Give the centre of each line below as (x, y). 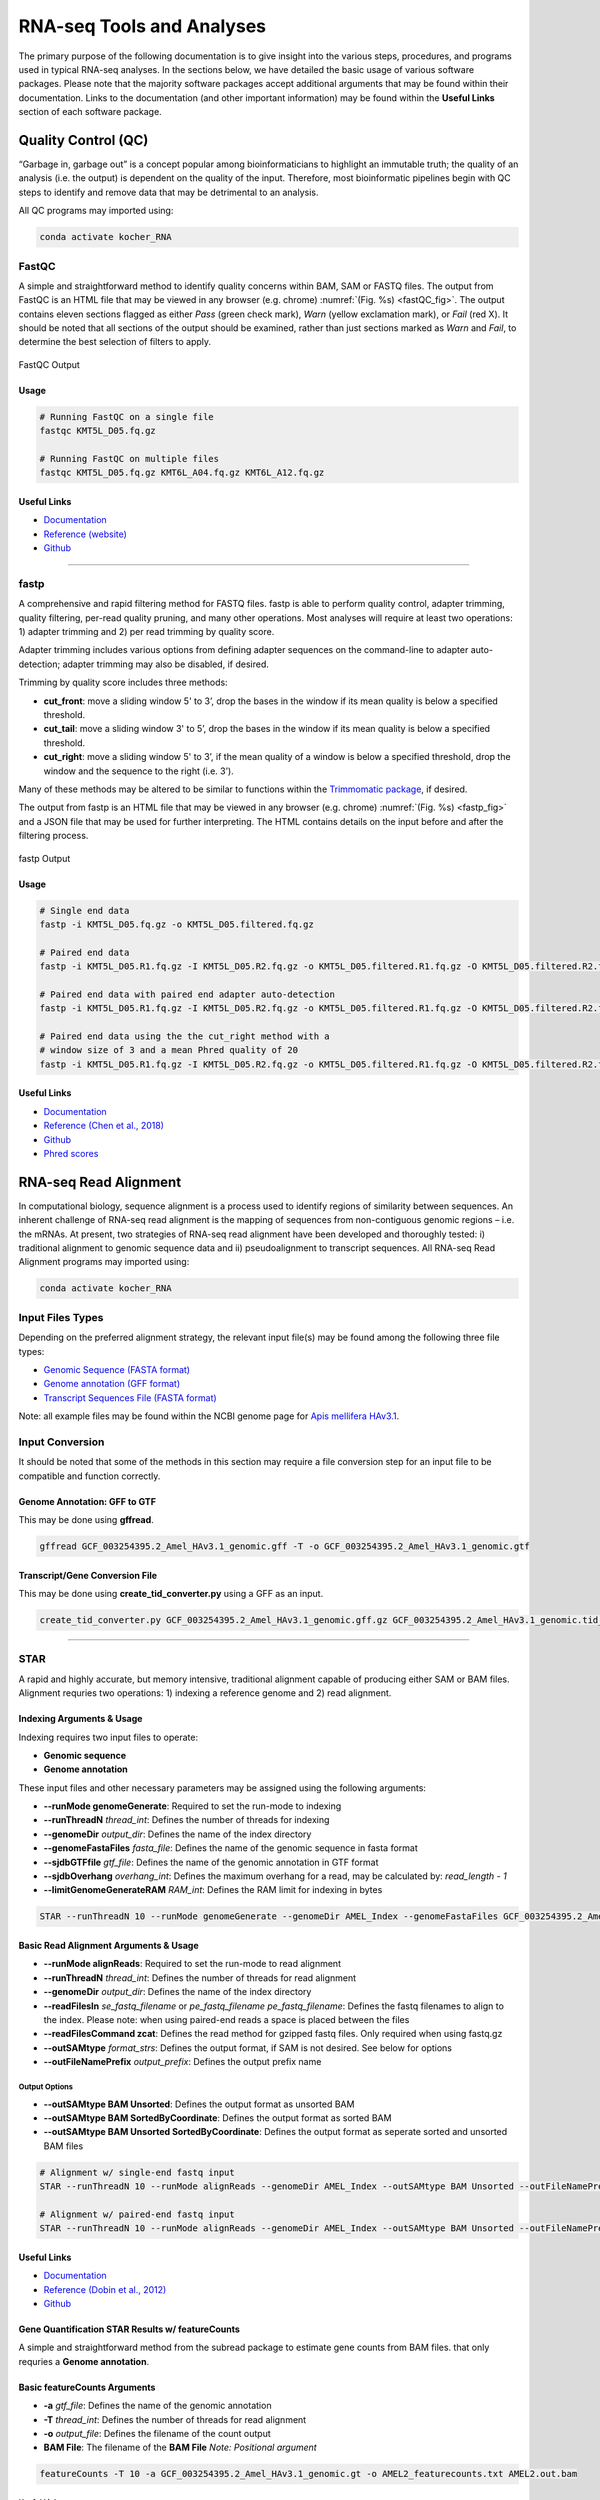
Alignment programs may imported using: (104, 1262)
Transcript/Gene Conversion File (88, 1575)
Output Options (46, 2086)
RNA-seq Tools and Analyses (142, 26)
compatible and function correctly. (89, 1476)
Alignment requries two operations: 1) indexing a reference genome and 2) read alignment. (205, 1693)
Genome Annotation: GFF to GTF (87, 1501)
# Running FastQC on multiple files (129, 459)
